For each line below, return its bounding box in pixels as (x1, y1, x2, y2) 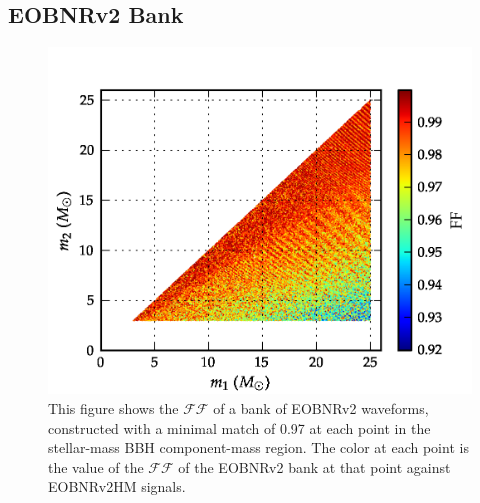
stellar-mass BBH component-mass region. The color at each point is (48, 437, 469, 458)
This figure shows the (48, 397, 179, 418)
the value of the (48, 456, 144, 477)
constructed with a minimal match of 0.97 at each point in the (48, 417, 431, 438)
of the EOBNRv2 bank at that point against (178, 456, 451, 477)
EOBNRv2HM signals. (48, 476, 186, 497)
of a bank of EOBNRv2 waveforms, (213, 397, 429, 418)
